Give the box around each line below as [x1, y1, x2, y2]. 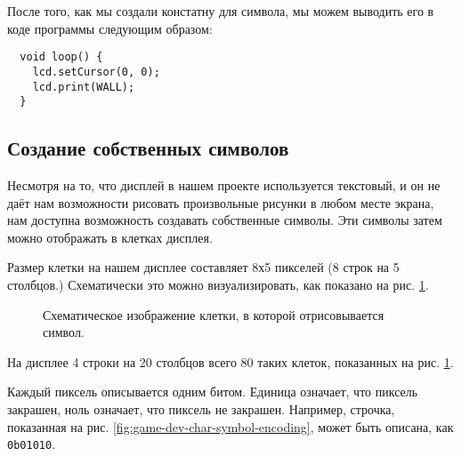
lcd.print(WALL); [32, 80, 135, 93]
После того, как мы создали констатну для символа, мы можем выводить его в [7, 2, 434, 20]
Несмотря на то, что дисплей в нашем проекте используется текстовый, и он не [7, 176, 441, 195]
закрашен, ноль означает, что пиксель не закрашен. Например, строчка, [7, 399, 395, 418]
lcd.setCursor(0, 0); [32, 65, 160, 78]
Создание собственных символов [7, 134, 289, 162]
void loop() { [20, 51, 103, 64]
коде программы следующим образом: [7, 19, 213, 37]
